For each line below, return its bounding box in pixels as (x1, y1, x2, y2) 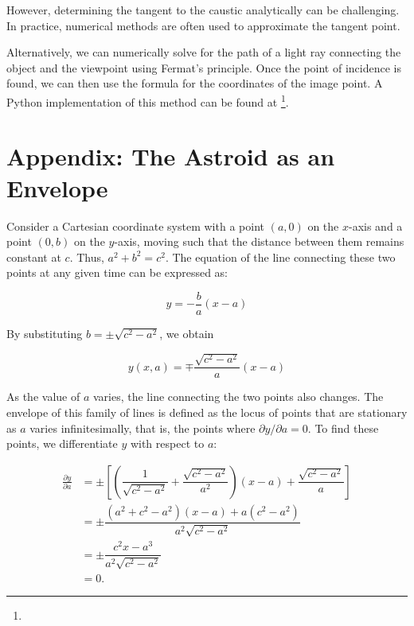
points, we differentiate (6, 435, 118, 452)
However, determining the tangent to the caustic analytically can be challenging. (6, 2, 400, 17)
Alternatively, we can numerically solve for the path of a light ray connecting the (6, 44, 401, 60)
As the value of (6, 388, 80, 405)
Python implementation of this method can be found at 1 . (6, 91, 289, 110)
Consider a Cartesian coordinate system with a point (6, 217, 264, 234)
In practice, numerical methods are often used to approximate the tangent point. (6, 17, 400, 33)
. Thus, (69, 248, 104, 265)
